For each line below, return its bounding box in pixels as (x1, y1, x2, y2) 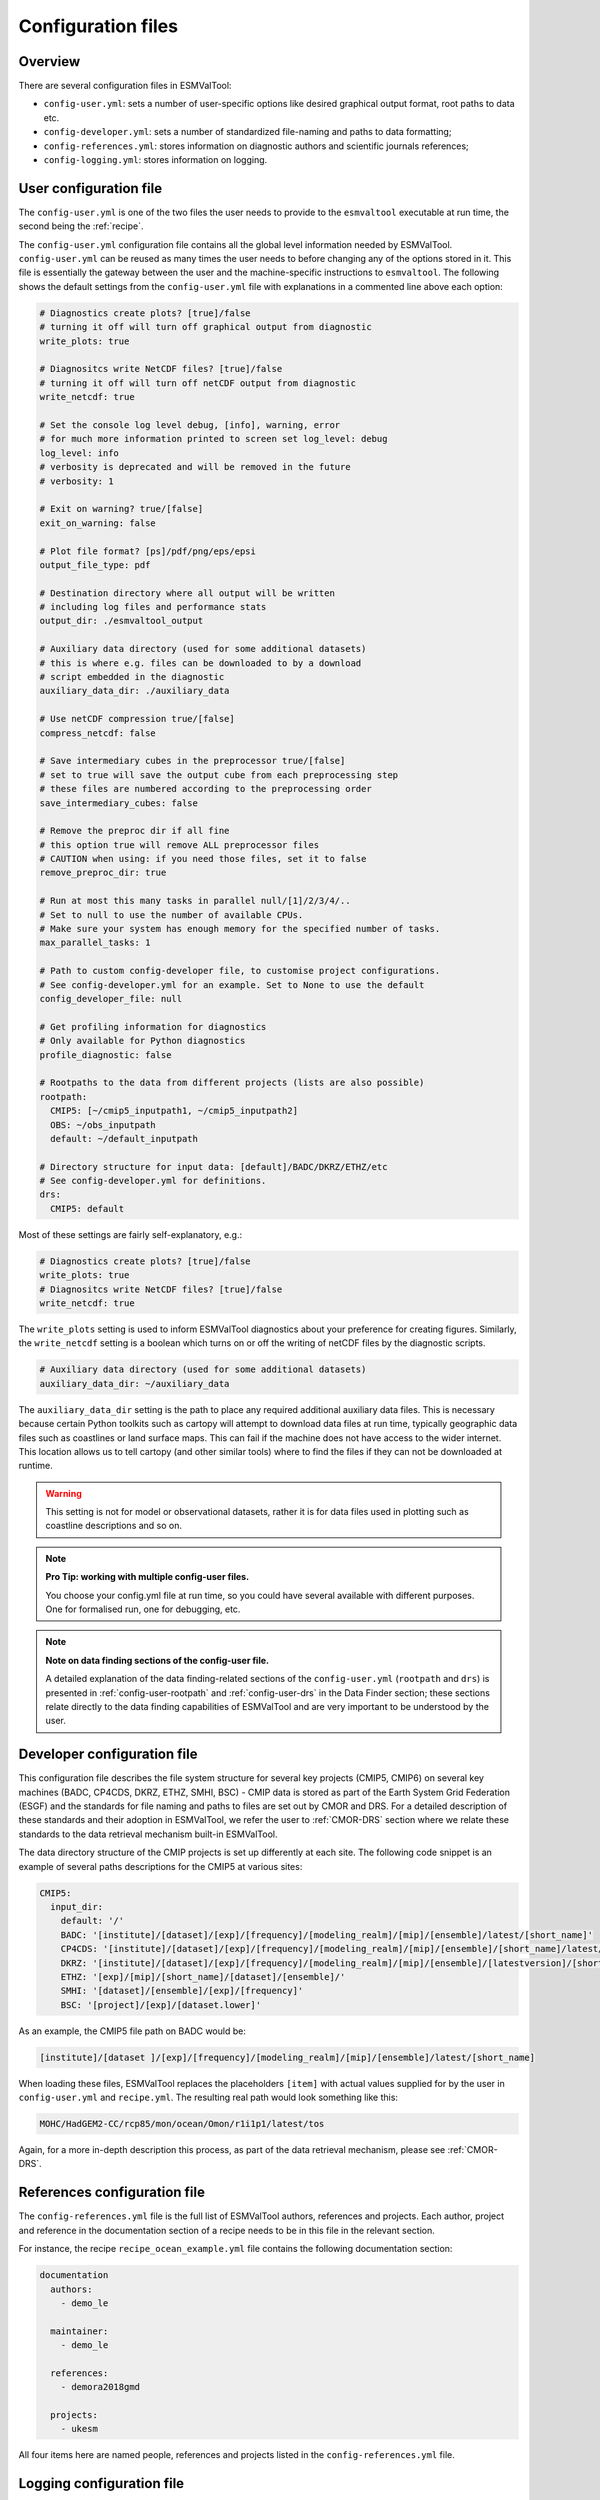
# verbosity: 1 (39, 475, 114, 487)
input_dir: (50, 1901, 104, 1912)
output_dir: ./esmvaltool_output (39, 615, 204, 627)
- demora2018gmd (60, 2381, 140, 2393)
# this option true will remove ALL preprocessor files (39, 839, 320, 850)
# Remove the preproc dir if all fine (39, 825, 230, 837)
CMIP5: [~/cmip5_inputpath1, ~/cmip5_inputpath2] (50, 1105, 299, 1117)
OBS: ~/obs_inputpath (50, 1119, 157, 1130)
